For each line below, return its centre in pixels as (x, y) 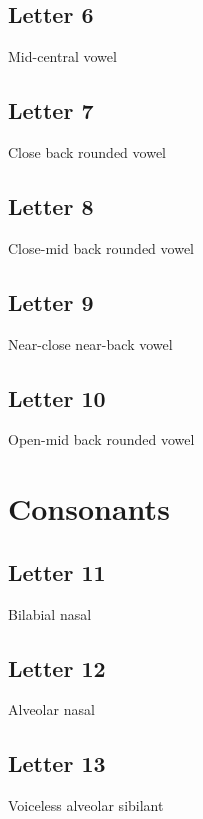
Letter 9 (51, 301)
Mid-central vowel (62, 56)
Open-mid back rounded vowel (101, 439)
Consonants (89, 508)
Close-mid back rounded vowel (101, 247)
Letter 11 (57, 571)
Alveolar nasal (51, 709)
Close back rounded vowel (87, 152)
